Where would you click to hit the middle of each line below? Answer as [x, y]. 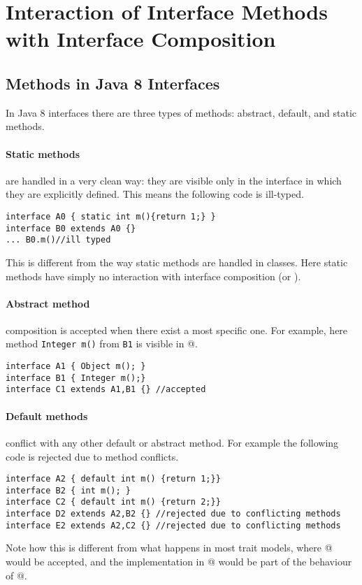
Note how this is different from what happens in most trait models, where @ [169, 548]
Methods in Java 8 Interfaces [113, 83]
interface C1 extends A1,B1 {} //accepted [106, 390]
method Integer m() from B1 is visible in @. [102, 344]
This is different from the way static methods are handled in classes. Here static [177, 262]
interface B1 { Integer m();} [76, 378]
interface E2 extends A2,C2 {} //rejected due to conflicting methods [173, 525]
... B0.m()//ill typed [58, 240]
